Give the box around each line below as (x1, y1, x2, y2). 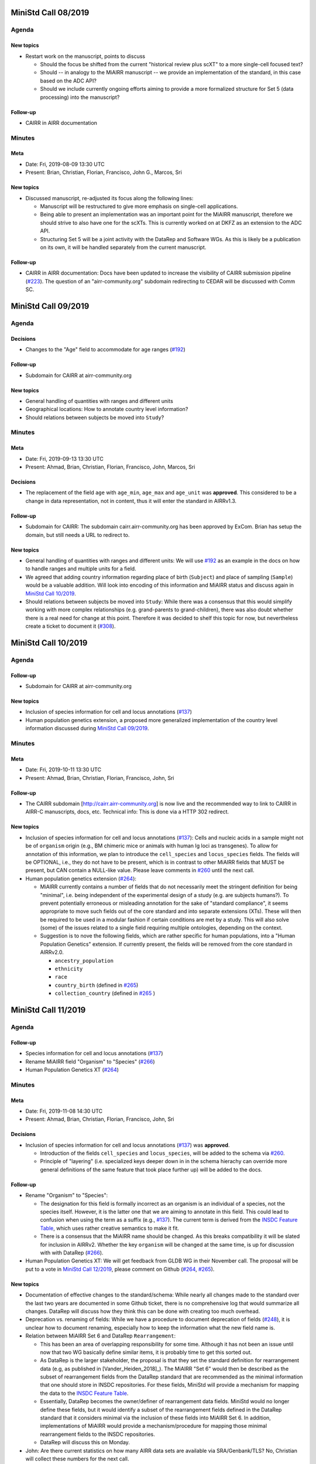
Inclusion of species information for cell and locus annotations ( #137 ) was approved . (25, 1141, 230, 1148)
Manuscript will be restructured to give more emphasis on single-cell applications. (40, 203, 238, 210)
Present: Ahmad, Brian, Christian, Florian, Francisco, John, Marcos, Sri (25, 463, 195, 471)
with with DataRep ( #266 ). (40, 1249, 104, 1256)
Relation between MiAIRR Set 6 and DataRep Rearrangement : (25, 1332, 176, 1339)
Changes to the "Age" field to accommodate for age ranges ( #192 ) (25, 346, 186, 353)
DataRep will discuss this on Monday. (40, 1439, 130, 1446)
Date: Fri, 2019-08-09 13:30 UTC (25, 160, 105, 167)
